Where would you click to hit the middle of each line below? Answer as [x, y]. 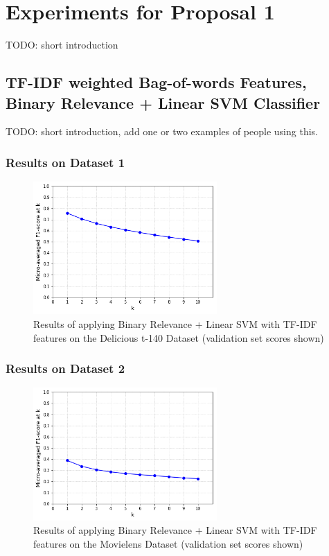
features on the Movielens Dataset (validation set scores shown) [168, 543]
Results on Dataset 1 [65, 162]
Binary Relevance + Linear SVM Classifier [163, 102]
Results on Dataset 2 [65, 368]
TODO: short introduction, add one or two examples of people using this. [162, 131]
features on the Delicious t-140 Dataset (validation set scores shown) [179, 337]
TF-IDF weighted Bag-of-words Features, [156, 82]
